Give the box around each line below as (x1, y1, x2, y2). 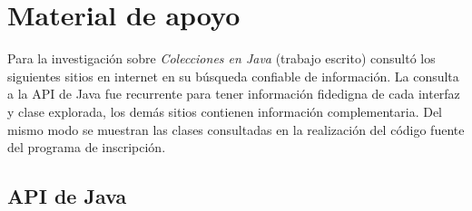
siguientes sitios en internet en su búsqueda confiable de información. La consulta (7, 66, 459, 85)
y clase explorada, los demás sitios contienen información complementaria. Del (7, 101, 442, 120)
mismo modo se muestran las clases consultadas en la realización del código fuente (7, 120, 465, 139)
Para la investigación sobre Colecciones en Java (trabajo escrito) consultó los (7, 49, 436, 68)
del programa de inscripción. (7, 138, 166, 157)
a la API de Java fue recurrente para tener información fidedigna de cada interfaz (7, 84, 460, 103)
